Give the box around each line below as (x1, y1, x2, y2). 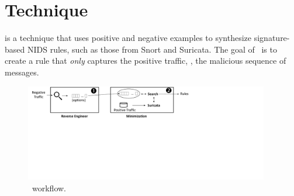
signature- (254, 32, 290, 44)
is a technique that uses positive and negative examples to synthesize (5, 32, 252, 44)
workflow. (32, 181, 66, 194)
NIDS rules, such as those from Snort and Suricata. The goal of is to (27, 43, 277, 55)
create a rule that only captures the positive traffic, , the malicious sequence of (5, 54, 286, 67)
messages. (5, 66, 39, 78)
